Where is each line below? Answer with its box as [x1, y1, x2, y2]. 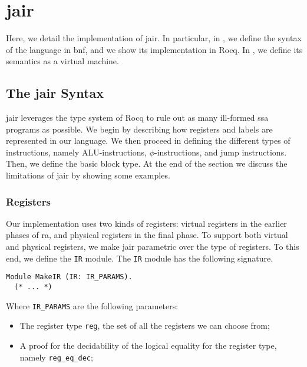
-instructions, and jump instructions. [154, 146, 287, 158]
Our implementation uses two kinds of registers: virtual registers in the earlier [6, 217, 287, 229]
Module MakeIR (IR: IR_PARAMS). [6, 273, 133, 282]
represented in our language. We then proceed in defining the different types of [6, 134, 291, 147]
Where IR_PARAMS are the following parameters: [6, 299, 179, 312]
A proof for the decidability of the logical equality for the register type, [19, 339, 277, 351]
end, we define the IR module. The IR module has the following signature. [6, 252, 273, 264]
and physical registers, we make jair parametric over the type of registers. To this [6, 240, 299, 253]
